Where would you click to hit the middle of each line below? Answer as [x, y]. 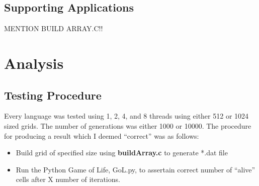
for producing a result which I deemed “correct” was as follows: [102, 135]
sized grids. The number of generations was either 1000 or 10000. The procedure [128, 125]
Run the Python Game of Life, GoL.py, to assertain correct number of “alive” [136, 169]
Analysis [34, 63]
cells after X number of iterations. [68, 179]
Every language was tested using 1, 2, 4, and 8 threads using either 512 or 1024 [126, 116]
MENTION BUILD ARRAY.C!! [54, 28]
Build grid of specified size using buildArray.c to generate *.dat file [122, 153]
